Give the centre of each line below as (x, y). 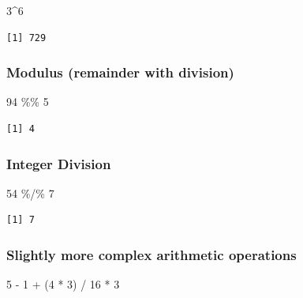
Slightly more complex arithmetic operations (151, 254)
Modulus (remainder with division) (120, 72)
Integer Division (59, 163)
